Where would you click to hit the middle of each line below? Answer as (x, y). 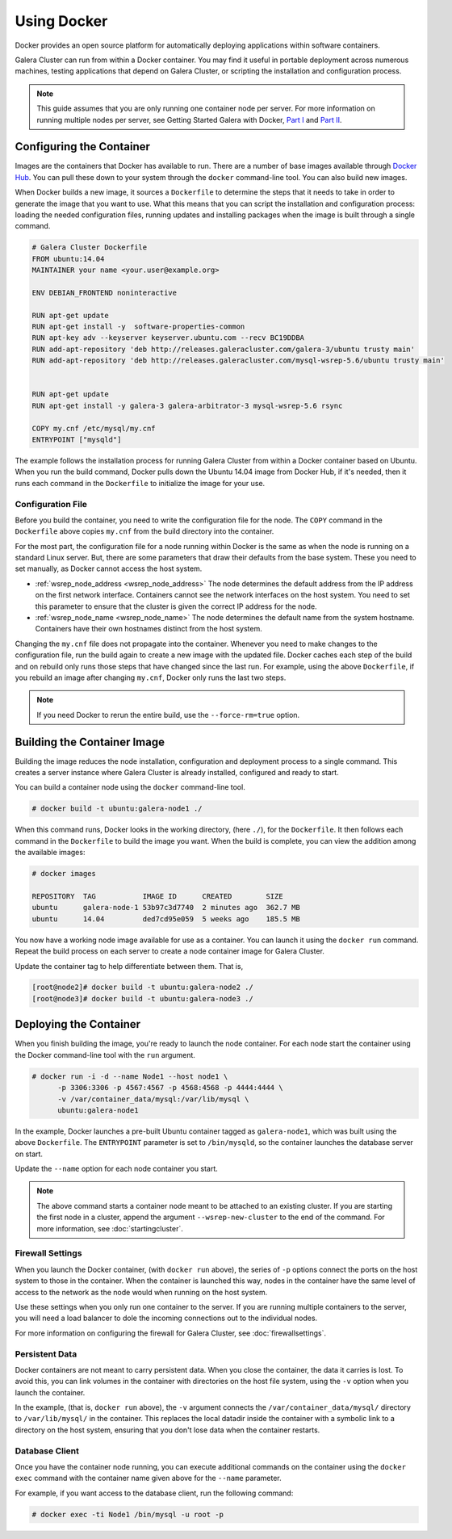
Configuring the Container (83, 147)
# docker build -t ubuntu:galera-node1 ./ (117, 809)
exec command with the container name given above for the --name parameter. (148, 1478)
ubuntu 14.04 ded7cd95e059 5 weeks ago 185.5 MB (166, 919)
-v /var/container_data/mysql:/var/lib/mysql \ (153, 1099)
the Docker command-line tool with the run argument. (105, 1055)
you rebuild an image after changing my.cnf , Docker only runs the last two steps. (151, 677)
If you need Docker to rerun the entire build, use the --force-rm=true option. (168, 715)
